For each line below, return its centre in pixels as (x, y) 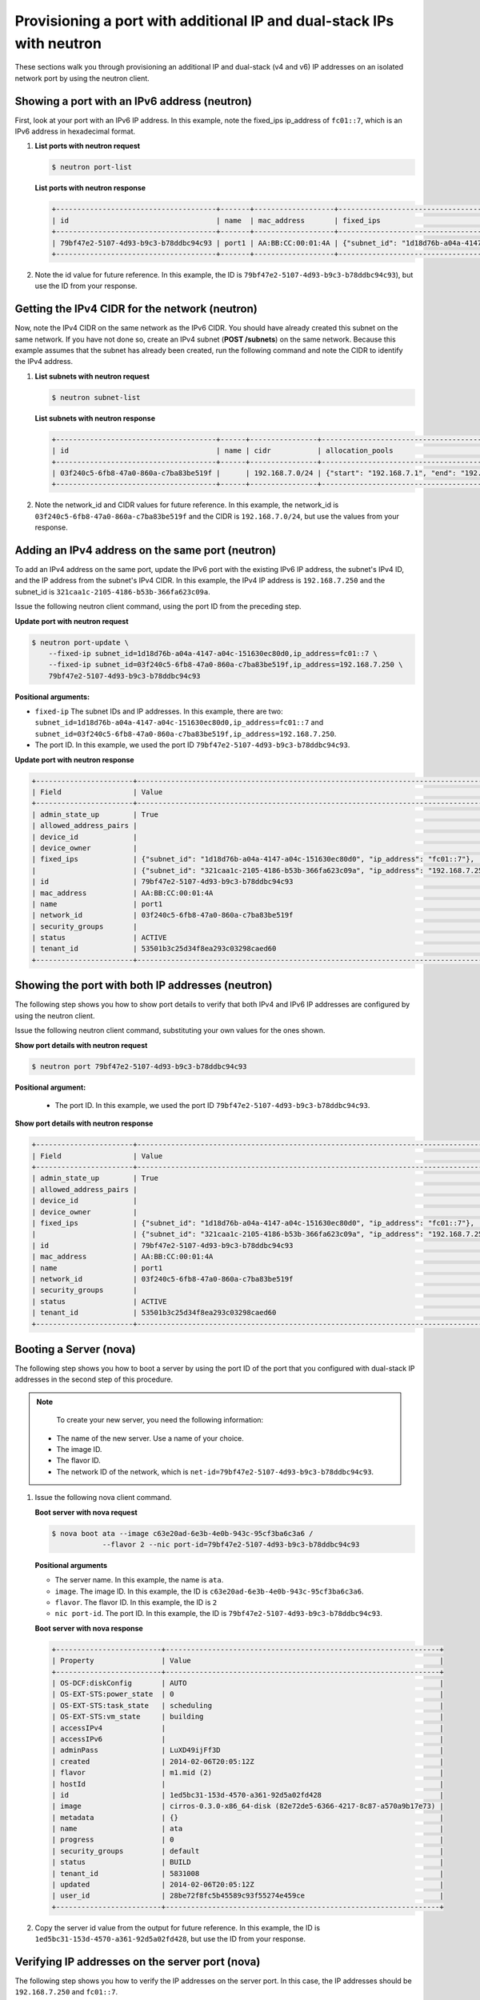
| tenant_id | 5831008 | (248, 1873)
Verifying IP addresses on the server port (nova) (138, 1962)
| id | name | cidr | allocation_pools (222, 451)
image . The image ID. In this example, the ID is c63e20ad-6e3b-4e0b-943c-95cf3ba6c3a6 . (209, 1591)
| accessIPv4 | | (248, 1728)
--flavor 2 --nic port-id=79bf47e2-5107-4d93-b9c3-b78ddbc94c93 (231, 1544)
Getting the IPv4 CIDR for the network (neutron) (136, 309)
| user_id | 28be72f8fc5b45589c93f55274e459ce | (248, 1896)
